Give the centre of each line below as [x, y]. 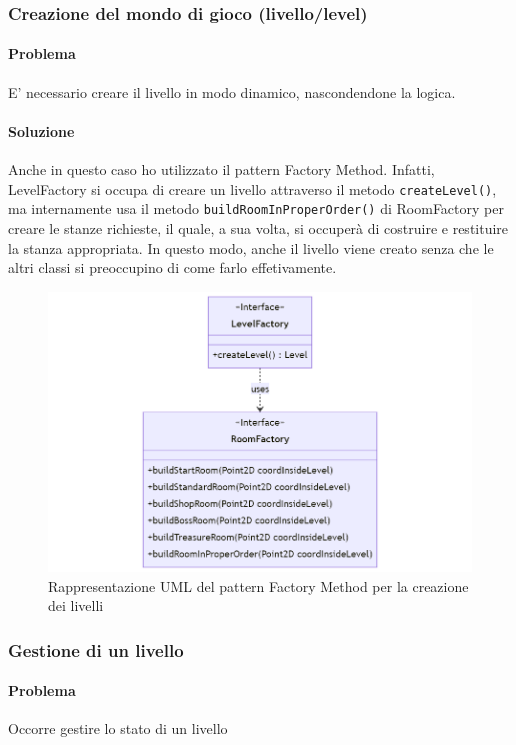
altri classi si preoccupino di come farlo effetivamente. [172, 267]
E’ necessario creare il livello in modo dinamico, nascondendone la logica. [232, 91]
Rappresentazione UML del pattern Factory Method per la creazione [258, 585]
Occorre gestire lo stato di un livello [118, 728]
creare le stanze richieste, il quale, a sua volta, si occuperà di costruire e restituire [258, 227]
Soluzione [41, 130]
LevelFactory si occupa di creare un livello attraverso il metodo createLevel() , [252, 188]
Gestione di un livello [96, 649]
